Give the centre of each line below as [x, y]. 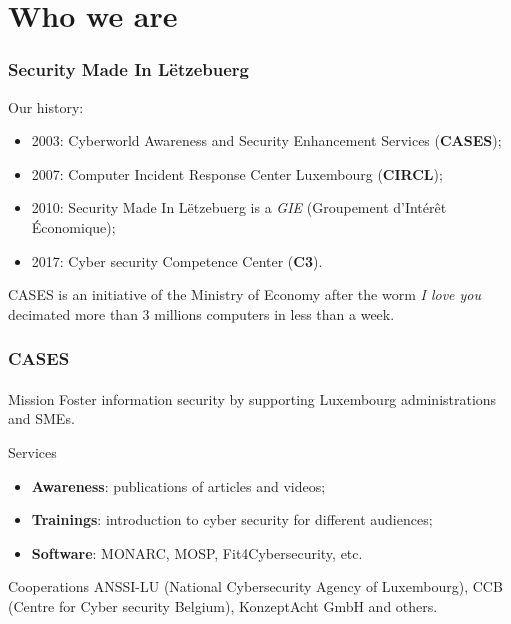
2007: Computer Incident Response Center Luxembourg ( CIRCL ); [237, 173]
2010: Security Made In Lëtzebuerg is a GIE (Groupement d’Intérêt [239, 207]
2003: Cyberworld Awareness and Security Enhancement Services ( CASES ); [266, 140]
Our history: [46, 106]
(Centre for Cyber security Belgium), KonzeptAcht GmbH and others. [223, 605]
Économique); [73, 226]
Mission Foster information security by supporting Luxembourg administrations [252, 398]
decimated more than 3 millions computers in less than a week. [201, 313]
